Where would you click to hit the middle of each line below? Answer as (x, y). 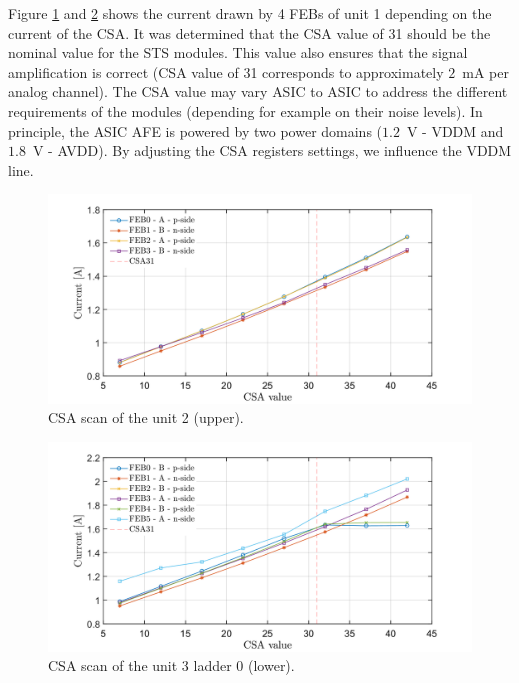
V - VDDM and (455, 130)
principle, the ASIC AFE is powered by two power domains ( (195, 130)
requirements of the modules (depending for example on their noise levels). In (245, 110)
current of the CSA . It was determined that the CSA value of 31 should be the (249, 32)
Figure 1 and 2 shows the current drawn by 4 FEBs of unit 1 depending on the (250, 13)
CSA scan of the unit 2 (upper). (146, 417)
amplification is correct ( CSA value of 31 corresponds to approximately (226, 71)
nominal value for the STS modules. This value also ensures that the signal (238, 52)
